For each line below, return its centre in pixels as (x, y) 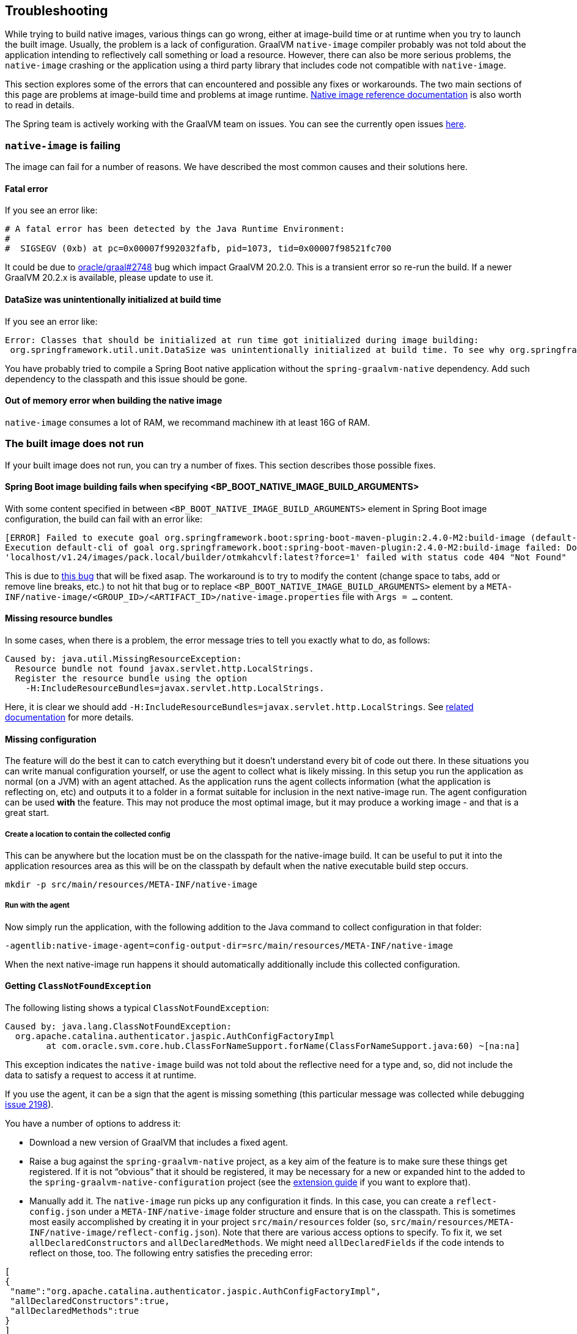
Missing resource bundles (59, 618)
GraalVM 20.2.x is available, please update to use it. (109, 278)
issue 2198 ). (29, 1105)
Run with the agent (37, 906)
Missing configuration (51, 739)
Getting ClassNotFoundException (78, 986)
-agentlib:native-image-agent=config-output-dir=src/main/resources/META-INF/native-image (229, 945)
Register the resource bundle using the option (131, 679)
